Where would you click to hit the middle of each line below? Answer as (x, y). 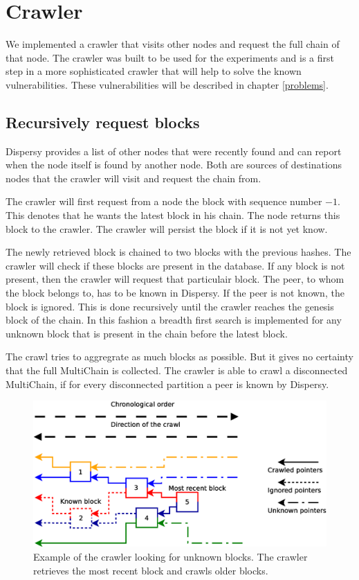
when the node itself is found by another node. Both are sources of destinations (174, 165)
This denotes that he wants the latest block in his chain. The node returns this (173, 215)
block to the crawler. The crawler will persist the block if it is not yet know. (167, 228)
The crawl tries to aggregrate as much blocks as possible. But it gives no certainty (179, 357)
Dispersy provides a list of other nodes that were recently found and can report (174, 151)
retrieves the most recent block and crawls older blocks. (151, 570)
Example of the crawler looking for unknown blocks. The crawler (171, 556)
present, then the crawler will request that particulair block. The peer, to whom (175, 279)
